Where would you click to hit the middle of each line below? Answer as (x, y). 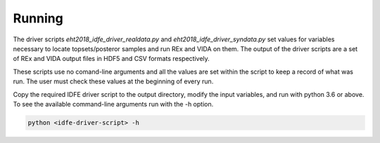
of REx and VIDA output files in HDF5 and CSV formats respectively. (112, 59)
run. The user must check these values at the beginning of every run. (113, 81)
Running (38, 18)
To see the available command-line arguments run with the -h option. (113, 104)
